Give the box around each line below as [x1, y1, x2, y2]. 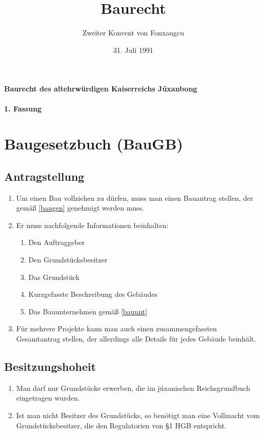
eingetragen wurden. [16, 392, 80, 403]
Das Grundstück [28, 271, 80, 282]
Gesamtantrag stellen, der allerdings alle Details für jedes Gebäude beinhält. [16, 333, 256, 344]
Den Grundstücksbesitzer [28, 254, 108, 265]
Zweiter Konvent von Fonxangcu [82, 27, 185, 38]
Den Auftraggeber [28, 237, 85, 248]
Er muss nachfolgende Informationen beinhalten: [16, 219, 169, 230]
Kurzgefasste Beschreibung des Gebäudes [28, 289, 158, 299]
